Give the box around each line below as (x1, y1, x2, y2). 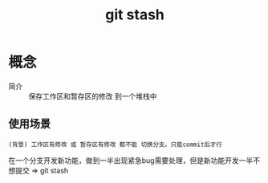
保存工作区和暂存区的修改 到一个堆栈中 (28, 91, 157, 101)
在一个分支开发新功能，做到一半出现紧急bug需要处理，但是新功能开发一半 (8, 155, 254, 165)
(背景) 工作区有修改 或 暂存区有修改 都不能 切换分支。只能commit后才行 (8, 140, 223, 148)
